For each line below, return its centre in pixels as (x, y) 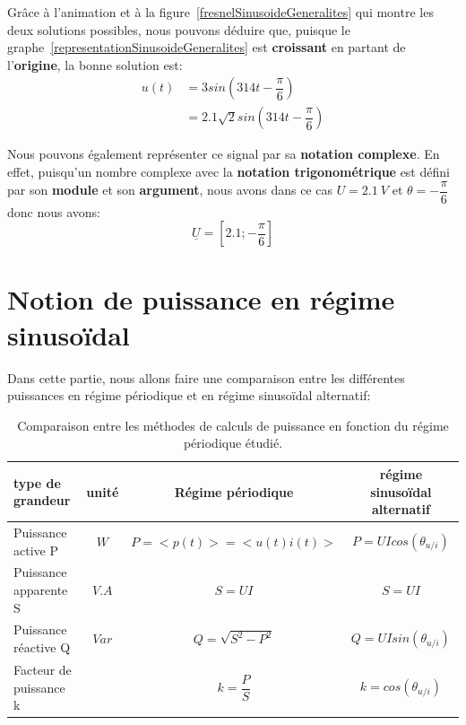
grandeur (42, 500)
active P (36, 550)
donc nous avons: (54, 211)
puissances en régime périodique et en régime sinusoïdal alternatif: (189, 395)
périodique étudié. (233, 443)
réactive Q (42, 647)
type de (37, 482)
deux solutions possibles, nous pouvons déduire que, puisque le (179, 29)
